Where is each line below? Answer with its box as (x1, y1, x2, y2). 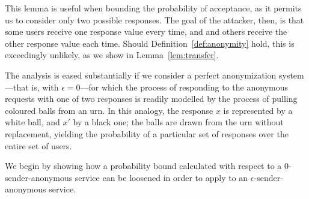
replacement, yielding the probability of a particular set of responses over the (5, 127, 289, 140)
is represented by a (223, 104, 293, 116)
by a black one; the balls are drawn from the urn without (73, 116, 284, 128)
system (278, 68, 304, 81)
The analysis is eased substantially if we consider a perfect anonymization (5, 68, 277, 81)
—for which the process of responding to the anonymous (80, 80, 288, 93)
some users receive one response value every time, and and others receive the (5, 25, 287, 38)
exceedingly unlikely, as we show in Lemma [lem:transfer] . (5, 49, 219, 61)
